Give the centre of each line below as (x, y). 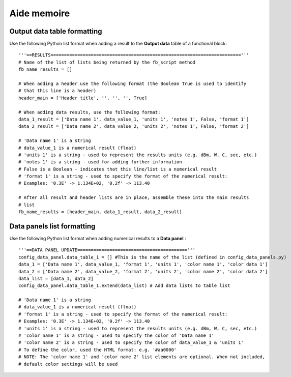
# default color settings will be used (68, 364)
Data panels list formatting (52, 226)
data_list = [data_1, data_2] (56, 278)
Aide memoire (40, 13)
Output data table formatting (56, 31)
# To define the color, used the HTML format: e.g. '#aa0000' (98, 350)
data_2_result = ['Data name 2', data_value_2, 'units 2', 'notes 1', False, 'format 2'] (134, 126)
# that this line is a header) (57, 91)
